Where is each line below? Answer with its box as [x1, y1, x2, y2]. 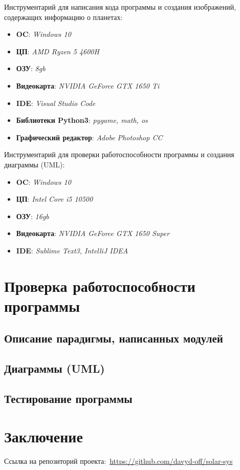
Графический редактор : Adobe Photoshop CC [16, 132, 163, 142]
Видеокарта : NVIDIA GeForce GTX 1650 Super [16, 228, 170, 239]
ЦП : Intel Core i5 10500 [16, 194, 93, 204]
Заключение [4, 425, 83, 446]
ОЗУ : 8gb [16, 63, 46, 74]
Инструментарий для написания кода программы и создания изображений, [4, 2, 236, 12]
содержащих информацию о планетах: [4, 11, 123, 22]
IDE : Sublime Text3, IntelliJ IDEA [16, 245, 128, 255]
